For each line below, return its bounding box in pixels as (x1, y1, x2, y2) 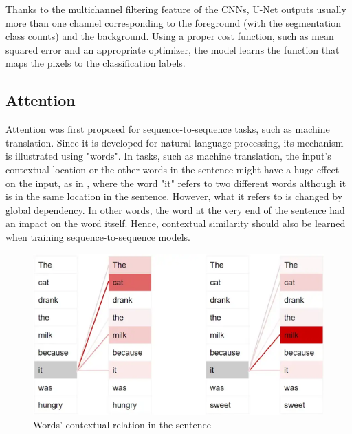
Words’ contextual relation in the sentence (33, 417, 211, 432)
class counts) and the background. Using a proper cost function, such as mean (5, 29, 334, 43)
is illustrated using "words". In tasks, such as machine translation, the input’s (5, 149, 331, 163)
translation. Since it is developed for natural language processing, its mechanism (5, 135, 344, 149)
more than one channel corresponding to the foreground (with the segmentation (5, 15, 342, 30)
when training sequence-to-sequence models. (5, 229, 190, 243)
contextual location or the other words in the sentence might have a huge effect (5, 162, 340, 176)
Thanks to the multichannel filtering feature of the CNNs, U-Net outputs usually (5, 2, 346, 16)
